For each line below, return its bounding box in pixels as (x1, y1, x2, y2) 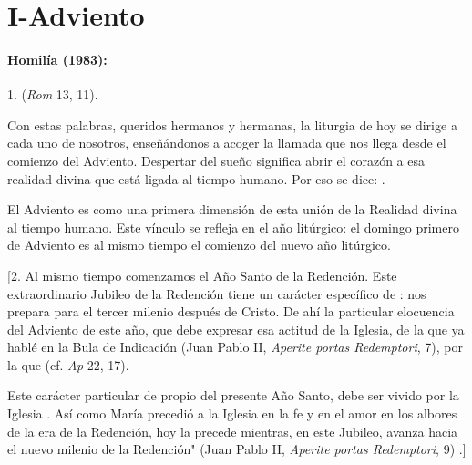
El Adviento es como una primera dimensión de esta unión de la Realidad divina (7, 200, 457, 219)
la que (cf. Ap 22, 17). (7, 355, 129, 374)
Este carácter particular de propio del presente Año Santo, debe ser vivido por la (7, 386, 459, 405)
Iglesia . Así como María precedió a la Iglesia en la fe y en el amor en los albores (7, 404, 457, 423)
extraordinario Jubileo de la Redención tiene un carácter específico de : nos (7, 284, 426, 303)
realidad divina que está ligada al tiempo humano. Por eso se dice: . (7, 169, 385, 188)
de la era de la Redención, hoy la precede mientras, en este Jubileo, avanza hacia (7, 421, 458, 440)
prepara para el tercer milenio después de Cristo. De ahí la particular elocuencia (7, 302, 455, 321)
